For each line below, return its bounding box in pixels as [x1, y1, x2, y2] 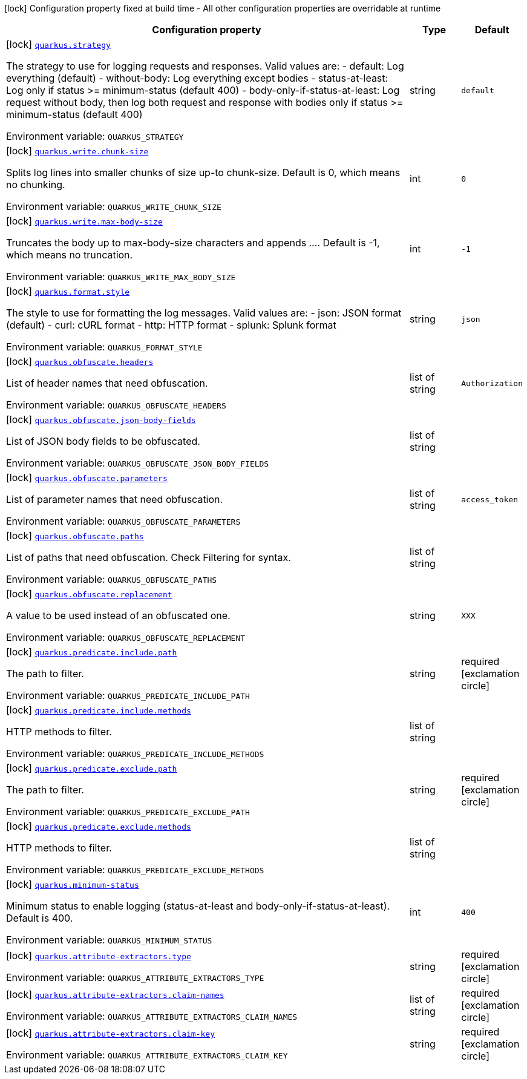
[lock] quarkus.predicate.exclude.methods [6, 820, 191, 832]
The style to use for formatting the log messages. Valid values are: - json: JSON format [6, 307, 402, 319]
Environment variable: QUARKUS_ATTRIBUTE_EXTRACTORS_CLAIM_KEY [6, 1049, 288, 1061]
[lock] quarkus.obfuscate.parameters [6, 471, 168, 484]
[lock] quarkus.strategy [6, 38, 111, 50]
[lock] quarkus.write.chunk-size [6, 145, 149, 157]
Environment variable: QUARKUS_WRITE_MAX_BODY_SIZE [6, 271, 236, 283]
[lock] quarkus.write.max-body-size [6, 215, 163, 227]
